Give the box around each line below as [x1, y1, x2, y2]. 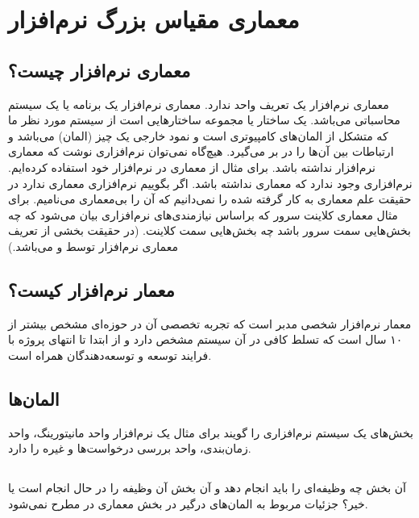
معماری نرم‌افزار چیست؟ [8, 57, 191, 82]
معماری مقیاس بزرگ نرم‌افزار [8, 2, 300, 36]
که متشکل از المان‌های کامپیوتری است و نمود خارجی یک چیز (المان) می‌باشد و [8, 127, 388, 144]
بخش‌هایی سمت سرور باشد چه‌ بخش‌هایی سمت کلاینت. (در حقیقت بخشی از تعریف [8, 222, 411, 239]
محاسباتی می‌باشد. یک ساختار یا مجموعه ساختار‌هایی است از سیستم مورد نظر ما [8, 111, 400, 128]
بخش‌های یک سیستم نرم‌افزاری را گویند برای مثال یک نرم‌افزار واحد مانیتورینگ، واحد [8, 424, 413, 441]
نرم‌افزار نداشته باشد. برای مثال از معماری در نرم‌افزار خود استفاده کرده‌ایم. [8, 158, 375, 175]
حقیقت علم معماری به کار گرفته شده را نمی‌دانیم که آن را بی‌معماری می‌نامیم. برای [8, 190, 412, 207]
